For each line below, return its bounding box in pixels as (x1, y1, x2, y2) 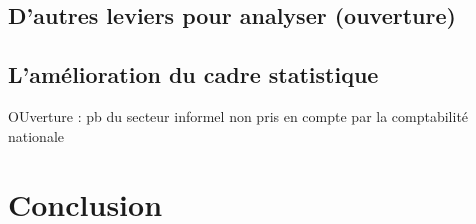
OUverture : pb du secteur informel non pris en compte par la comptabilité (8, 105, 469, 126)
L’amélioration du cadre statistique (8, 59, 379, 90)
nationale (8, 125, 65, 146)
